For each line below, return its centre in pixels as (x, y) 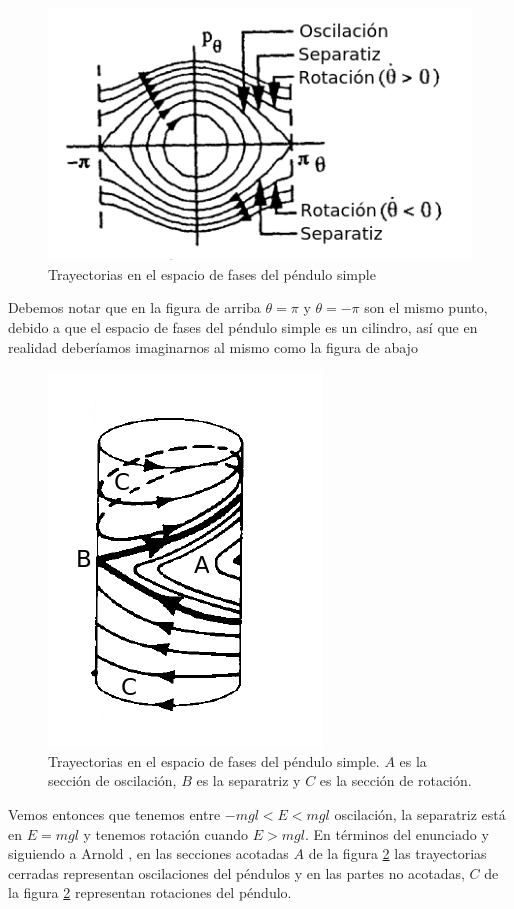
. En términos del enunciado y (396, 833)
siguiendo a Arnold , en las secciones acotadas (148, 853)
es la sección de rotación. (395, 780)
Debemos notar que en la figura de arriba (134, 307)
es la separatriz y (248, 780)
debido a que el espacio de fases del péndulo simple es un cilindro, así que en (243, 327)
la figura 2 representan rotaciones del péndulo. (150, 892)
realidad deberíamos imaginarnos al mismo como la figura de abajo (213, 346)
